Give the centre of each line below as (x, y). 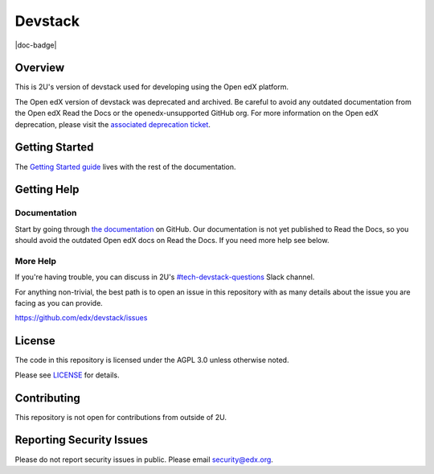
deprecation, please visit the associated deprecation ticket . (113, 124)
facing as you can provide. (59, 303)
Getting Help (47, 190)
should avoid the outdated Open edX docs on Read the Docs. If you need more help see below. (172, 241)
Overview (40, 68)
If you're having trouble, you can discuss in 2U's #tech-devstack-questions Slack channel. (165, 277)
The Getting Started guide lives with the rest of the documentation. (125, 167)
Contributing (47, 398)
